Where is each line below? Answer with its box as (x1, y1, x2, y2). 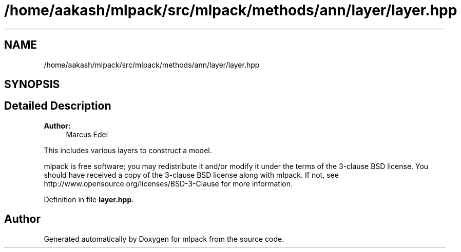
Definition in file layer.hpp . (44, 195, 134, 204)
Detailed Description (4, 99, 111, 113)
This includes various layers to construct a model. (44, 145, 212, 155)
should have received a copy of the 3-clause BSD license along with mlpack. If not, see (44, 170, 339, 179)
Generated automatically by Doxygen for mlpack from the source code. (44, 234, 284, 243)
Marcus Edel (66, 130, 108, 139)
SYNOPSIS (4, 78, 60, 91)
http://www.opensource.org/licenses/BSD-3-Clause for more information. (44, 179, 293, 188)
